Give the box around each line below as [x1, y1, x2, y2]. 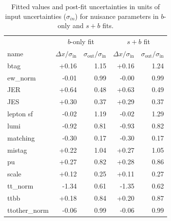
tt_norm [7, 181, 34, 191]
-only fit [70, 36, 94, 47]
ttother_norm [7, 205, 49, 215]
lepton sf [7, 109, 33, 119]
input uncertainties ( [5, 11, 67, 21]
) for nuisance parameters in [75, 11, 159, 21]
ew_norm [7, 72, 36, 82]
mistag [7, 144, 27, 155]
